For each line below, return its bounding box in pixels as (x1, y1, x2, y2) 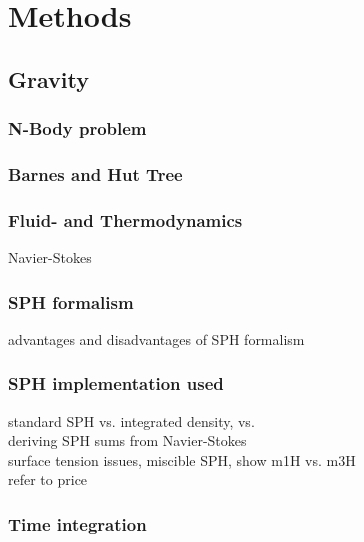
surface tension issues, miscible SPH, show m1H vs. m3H (8, 449, 356, 470)
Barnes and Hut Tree (8, 161, 183, 186)
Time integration (8, 511, 147, 536)
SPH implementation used (8, 371, 224, 396)
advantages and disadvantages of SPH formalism (8, 328, 305, 349)
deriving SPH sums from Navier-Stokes (8, 430, 247, 451)
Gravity (8, 63, 89, 94)
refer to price (8, 469, 88, 490)
